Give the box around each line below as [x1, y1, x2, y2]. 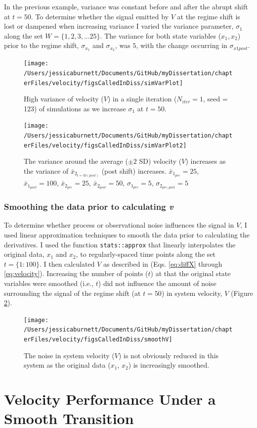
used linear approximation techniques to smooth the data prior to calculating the [4, 229, 250, 239]
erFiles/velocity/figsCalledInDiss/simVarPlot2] [24, 142, 187, 149]
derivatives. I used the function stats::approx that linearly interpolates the [4, 239, 236, 249]
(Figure [231, 287, 253, 298]
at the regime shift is [177, 11, 240, 21]
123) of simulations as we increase [24, 103, 126, 113]
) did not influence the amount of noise [98, 278, 216, 288]
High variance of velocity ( [24, 94, 104, 104]
